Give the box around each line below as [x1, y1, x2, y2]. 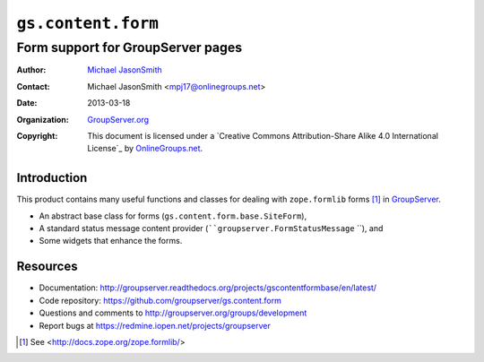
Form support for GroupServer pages [16, 39, 243, 56]
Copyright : [16, 130, 58, 141]
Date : [16, 98, 38, 108]
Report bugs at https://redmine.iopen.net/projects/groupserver [39, 320, 271, 331]
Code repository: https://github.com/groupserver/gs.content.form [39, 295, 281, 306]
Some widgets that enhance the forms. [39, 236, 183, 246]
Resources [16, 259, 78, 274]
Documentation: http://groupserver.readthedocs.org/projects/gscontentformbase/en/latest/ [39, 282, 376, 293]
